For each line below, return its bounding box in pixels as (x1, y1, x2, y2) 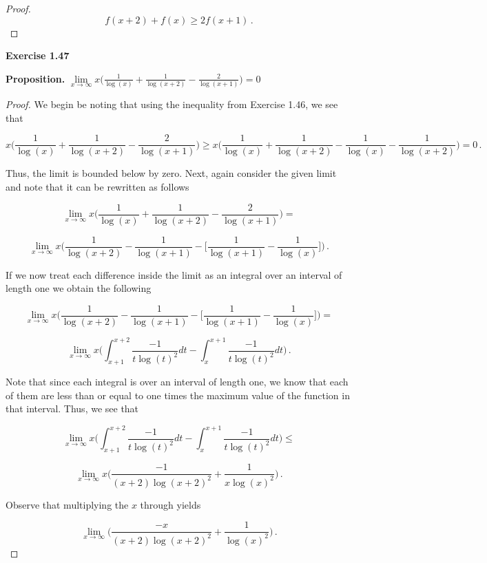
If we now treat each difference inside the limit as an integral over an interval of (6, 267, 342, 281)
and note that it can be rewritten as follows (6, 179, 189, 193)
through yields (140, 497, 201, 511)
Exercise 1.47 (6, 48, 70, 63)
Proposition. (6, 71, 65, 85)
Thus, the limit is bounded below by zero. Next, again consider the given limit (6, 166, 337, 180)
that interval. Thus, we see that (6, 401, 139, 416)
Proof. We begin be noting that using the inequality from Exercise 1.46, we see (6, 97, 338, 111)
